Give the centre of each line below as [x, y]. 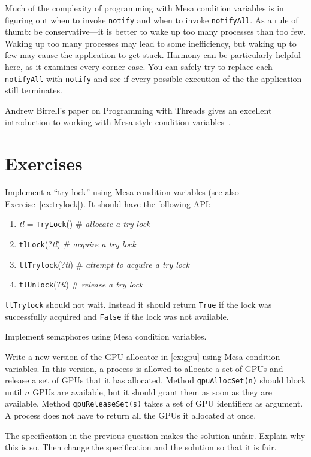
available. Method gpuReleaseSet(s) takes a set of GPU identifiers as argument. [154, 403]
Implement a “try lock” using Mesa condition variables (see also [122, 192]
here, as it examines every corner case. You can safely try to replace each [139, 67]
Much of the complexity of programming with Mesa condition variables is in [144, 8]
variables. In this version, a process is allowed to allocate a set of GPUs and [144, 368]
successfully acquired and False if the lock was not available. [117, 316]
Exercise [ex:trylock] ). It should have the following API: [108, 203]
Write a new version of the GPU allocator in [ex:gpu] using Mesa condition [143, 356]
